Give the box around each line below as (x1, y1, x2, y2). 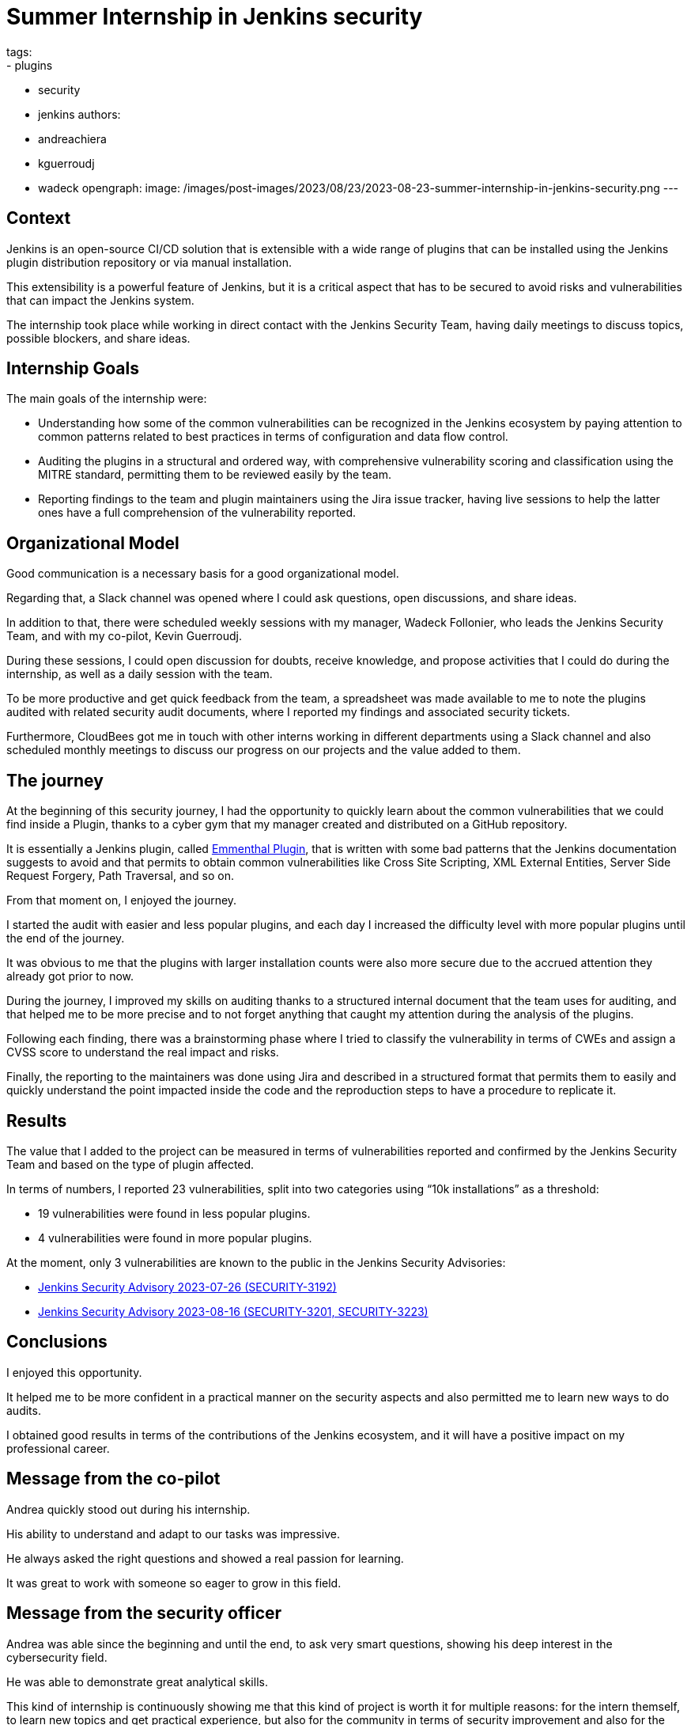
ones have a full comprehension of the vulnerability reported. (38, 506, 357, 520)
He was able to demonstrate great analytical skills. (6, 1674, 268, 1689)
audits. (6, 1403, 41, 1417)
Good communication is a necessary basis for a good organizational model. (6, 567, 399, 581)
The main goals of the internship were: (6, 392, 207, 406)
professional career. (6, 1441, 110, 1455)
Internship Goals (6, 358, 139, 379)
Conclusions (6, 1332, 108, 1352)
